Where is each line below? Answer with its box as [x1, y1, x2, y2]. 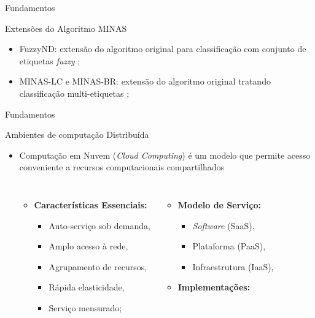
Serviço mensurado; [49, 301, 122, 314]
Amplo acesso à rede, [49, 240, 128, 252]
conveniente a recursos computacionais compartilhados [19, 161, 225, 173]
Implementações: [177, 281, 251, 293]
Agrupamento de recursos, [49, 260, 147, 273]
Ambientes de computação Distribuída [5, 128, 149, 141]
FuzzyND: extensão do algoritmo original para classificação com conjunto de [19, 42, 306, 55]
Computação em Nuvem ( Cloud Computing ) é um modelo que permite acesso [19, 148, 311, 161]
